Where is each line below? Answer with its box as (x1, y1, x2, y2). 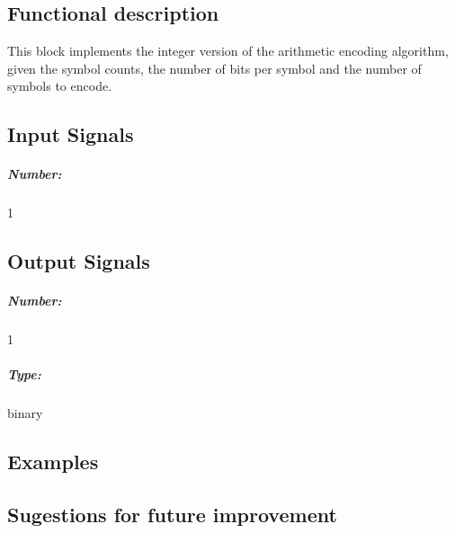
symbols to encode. (7, 76, 112, 95)
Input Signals (7, 120, 134, 148)
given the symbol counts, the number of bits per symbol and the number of (7, 58, 422, 77)
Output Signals (7, 247, 150, 275)
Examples (7, 448, 99, 475)
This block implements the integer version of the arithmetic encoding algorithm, (7, 41, 449, 60)
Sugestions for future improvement (7, 501, 337, 529)
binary (7, 404, 43, 422)
